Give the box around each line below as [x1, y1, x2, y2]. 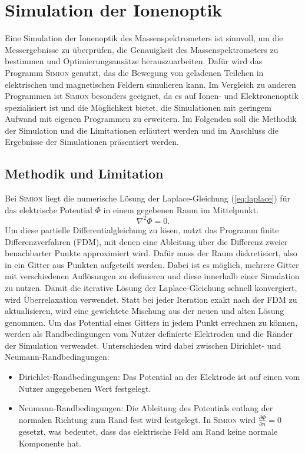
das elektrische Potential [5, 203, 92, 216]
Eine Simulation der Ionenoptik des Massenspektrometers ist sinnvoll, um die [5, 32, 283, 44]
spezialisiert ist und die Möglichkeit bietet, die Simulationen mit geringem [5, 101, 271, 113]
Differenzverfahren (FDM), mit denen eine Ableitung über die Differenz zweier [5, 235, 288, 247]
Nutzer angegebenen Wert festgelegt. [18, 382, 151, 394]
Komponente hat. [18, 437, 81, 449]
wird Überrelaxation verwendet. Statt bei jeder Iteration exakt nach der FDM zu [5, 293, 297, 305]
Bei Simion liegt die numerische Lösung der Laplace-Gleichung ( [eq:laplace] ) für [5, 192, 290, 204]
